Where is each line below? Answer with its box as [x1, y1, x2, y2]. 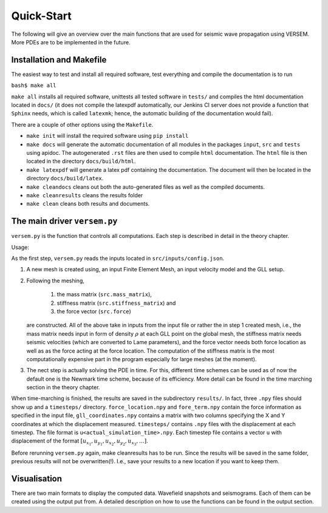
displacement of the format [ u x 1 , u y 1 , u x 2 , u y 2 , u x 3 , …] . [11, 437, 148, 447]
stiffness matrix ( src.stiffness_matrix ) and [56, 299, 176, 307]
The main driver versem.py [11, 216, 118, 226]
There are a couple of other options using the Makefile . [11, 121, 154, 128]
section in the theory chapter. [26, 384, 100, 391]
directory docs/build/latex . [26, 175, 104, 182]
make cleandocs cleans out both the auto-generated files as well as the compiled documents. [26, 183, 265, 191]
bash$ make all [11, 82, 57, 89]
